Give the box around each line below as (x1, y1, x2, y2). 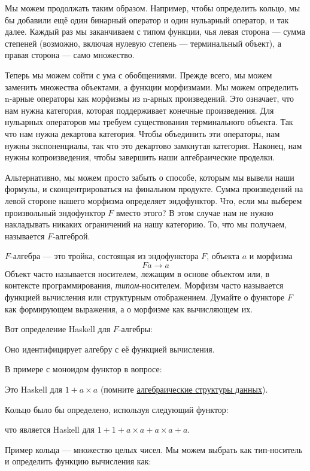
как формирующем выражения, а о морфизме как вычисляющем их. (5, 302, 253, 315)
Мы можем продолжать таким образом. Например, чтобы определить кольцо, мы (5, 2, 300, 14)
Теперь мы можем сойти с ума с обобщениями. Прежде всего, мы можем (5, 68, 272, 81)
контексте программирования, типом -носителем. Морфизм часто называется (5, 279, 284, 291)
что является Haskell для (5, 423, 95, 436)
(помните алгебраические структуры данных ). (100, 383, 268, 396)
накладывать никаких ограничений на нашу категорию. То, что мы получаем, (5, 218, 287, 230)
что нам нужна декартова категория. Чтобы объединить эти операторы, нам (5, 127, 280, 139)
